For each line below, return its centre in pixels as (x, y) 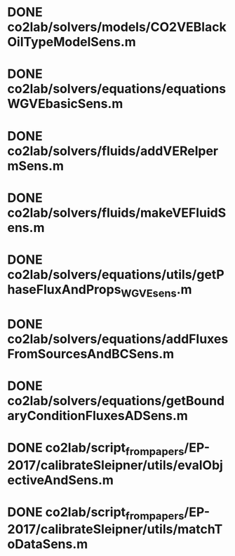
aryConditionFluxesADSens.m (98, 415)
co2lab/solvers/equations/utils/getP (116, 274)
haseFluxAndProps (64, 289)
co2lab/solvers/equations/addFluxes (118, 339)
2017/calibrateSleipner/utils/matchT (115, 529)
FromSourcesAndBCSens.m (91, 354)
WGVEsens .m (156, 291)
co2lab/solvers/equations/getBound (116, 401)
